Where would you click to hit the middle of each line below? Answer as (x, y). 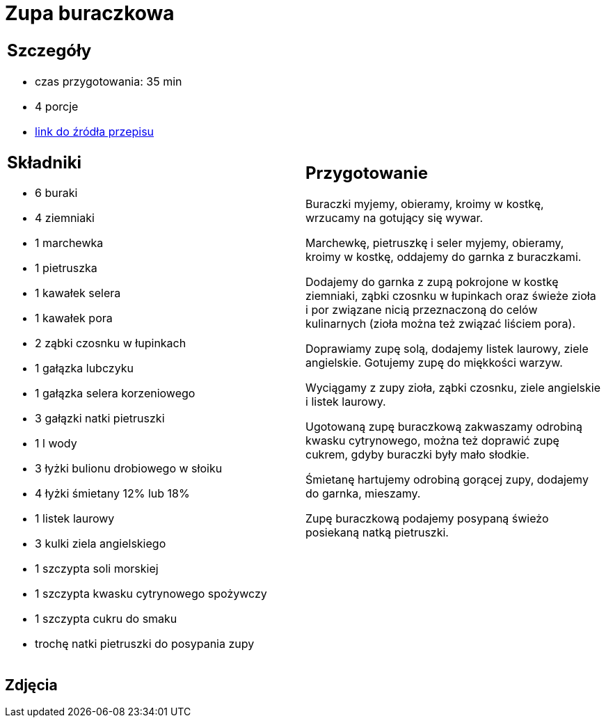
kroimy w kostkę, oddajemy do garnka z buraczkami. (444, 257)
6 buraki (56, 193)
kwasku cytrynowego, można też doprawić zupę (432, 441)
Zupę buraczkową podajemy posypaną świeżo (427, 519)
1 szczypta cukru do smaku (106, 619)
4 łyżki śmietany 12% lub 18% (112, 494)
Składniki (45, 162)
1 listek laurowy (75, 519)
